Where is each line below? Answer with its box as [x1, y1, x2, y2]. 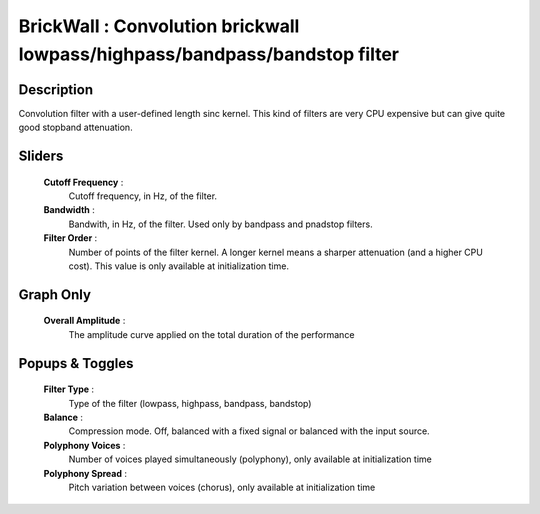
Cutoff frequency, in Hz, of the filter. [68, 190, 218, 202]
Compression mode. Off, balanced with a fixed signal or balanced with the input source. [68, 425, 430, 437]
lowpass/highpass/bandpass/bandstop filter [18, 43, 400, 65]
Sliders [18, 148, 64, 165]
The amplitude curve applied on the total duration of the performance [68, 328, 355, 340]
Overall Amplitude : [43, 315, 126, 327]
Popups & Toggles [18, 355, 134, 372]
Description [18, 81, 94, 98]
